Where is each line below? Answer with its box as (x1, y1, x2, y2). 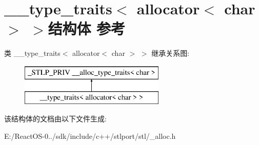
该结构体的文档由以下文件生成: (4, 113, 107, 124)
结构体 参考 (48, 18, 126, 39)
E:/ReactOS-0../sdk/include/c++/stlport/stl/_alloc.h (4, 130, 176, 141)
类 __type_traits (4, 48, 61, 58)
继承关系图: (151, 48, 190, 58)
